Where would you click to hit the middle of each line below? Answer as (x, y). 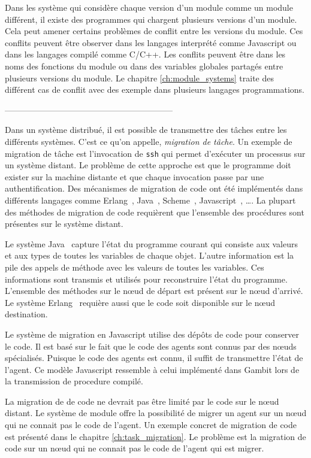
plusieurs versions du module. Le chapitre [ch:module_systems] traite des (139, 78)
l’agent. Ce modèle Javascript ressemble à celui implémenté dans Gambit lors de (152, 369)
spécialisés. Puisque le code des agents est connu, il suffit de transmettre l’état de (154, 358)
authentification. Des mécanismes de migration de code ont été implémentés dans (154, 188)
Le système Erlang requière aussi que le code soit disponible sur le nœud (140, 302)
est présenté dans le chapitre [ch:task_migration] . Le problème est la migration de (155, 436)
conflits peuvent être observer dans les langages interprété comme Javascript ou (151, 42)
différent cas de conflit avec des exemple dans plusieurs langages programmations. (155, 90)
